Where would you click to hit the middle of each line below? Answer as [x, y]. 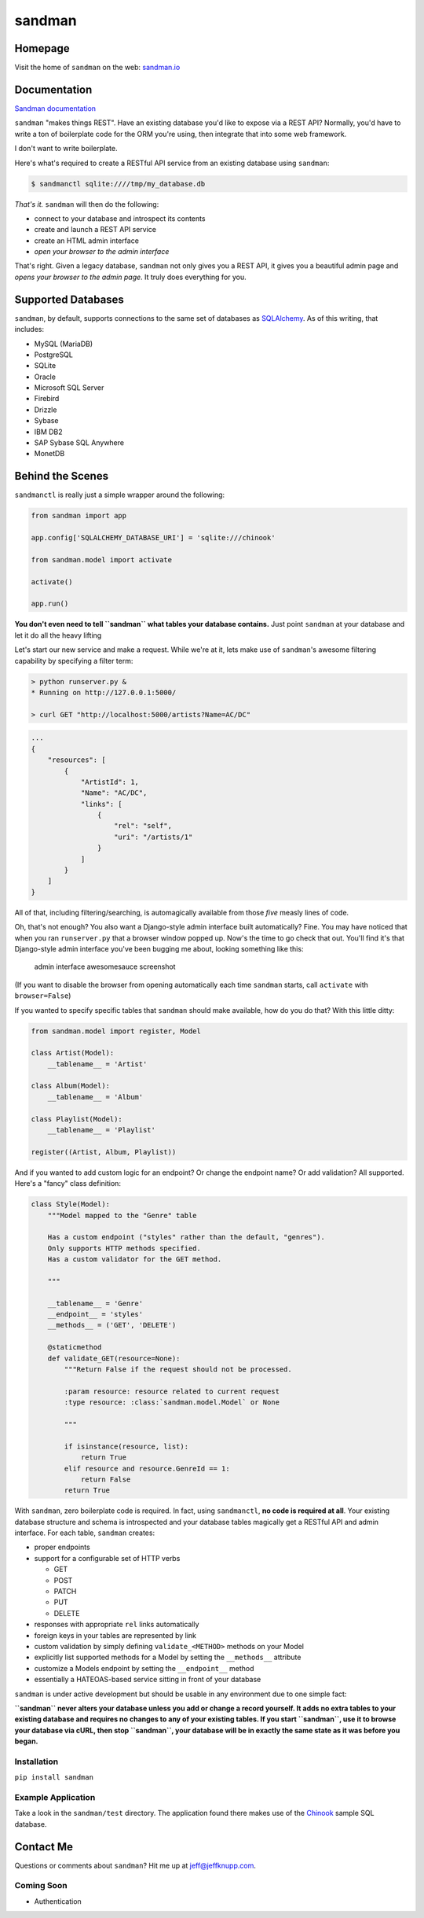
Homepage [42, 48]
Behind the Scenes [62, 476]
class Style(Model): [70, 1204]
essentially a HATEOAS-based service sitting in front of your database [148, 1680]
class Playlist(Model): [77, 1119]
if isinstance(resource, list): [126, 1446]
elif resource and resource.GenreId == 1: [147, 1468]
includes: [29, 329]
